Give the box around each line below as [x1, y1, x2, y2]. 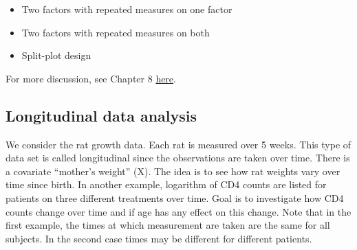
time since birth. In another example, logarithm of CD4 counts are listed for [6, 177, 327, 192]
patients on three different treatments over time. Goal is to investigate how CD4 [6, 190, 344, 205]
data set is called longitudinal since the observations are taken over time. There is [6, 150, 350, 165]
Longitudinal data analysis [6, 104, 197, 126]
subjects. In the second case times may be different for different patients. [6, 231, 312, 245]
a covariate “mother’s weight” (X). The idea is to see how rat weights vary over [6, 163, 340, 178]
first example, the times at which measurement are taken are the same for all [6, 218, 330, 232]
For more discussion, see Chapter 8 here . [6, 71, 176, 85]
